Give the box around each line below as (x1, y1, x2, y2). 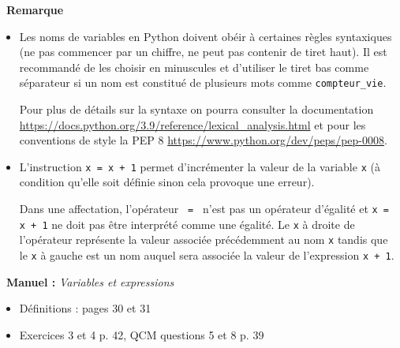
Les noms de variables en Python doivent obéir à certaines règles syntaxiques (19, 28, 392, 44)
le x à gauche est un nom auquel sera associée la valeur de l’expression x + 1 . (19, 247, 394, 264)
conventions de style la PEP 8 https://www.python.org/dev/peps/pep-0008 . (19, 132, 387, 148)
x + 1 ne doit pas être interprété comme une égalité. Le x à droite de (19, 215, 355, 232)
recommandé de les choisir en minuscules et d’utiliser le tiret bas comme (19, 58, 369, 75)
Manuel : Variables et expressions (6, 273, 174, 290)
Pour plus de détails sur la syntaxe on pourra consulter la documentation (19, 101, 374, 118)
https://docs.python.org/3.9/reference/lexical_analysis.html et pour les (19, 116, 366, 133)
